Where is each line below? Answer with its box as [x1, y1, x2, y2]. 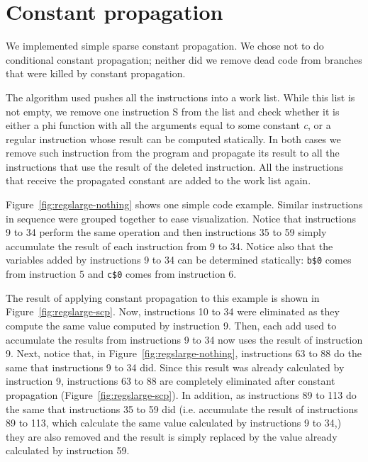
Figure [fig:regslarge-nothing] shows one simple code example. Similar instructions [6, 197, 363, 212]
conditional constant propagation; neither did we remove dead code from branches [6, 52, 362, 67]
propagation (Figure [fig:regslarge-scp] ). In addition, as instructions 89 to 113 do [6, 387, 357, 402]
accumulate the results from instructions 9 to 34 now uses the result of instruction [6, 332, 363, 346]
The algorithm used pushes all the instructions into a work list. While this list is [6, 89, 355, 104]
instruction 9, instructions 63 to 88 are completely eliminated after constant [6, 373, 335, 388]
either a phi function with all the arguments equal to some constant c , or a [6, 118, 331, 133]
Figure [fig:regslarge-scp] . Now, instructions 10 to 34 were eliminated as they [6, 304, 340, 319]
